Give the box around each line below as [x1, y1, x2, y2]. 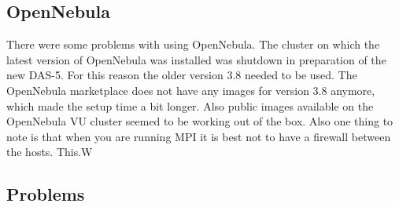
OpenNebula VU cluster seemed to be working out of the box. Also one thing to [6, 113, 393, 129]
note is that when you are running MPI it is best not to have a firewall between [6, 128, 391, 144]
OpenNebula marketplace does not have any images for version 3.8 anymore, [6, 82, 375, 98]
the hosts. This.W [6, 143, 93, 160]
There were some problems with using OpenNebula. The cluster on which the [6, 36, 380, 53]
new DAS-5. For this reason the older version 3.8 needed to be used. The [6, 67, 357, 83]
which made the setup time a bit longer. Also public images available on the [6, 97, 374, 114]
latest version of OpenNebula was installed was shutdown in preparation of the [6, 51, 386, 67]
